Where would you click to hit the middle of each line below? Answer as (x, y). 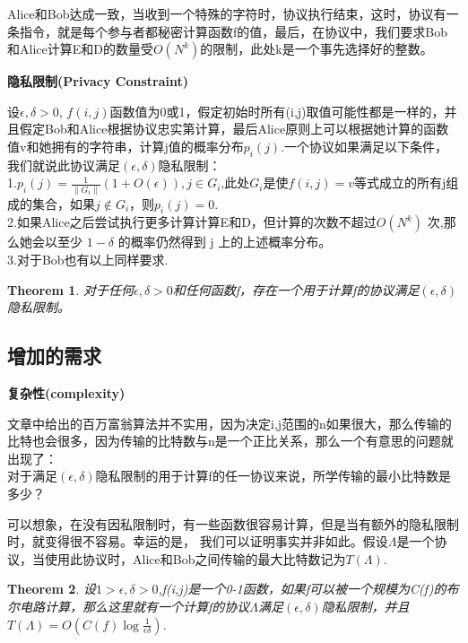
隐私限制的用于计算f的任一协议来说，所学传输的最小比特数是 (273, 476)
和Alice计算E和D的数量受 (80, 49)
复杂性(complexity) (66, 393)
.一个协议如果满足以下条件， (364, 146)
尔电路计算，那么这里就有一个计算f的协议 (129, 606)
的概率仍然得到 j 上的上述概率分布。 (225, 242)
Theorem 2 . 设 (52, 589)
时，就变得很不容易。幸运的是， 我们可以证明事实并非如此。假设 (198, 541)
